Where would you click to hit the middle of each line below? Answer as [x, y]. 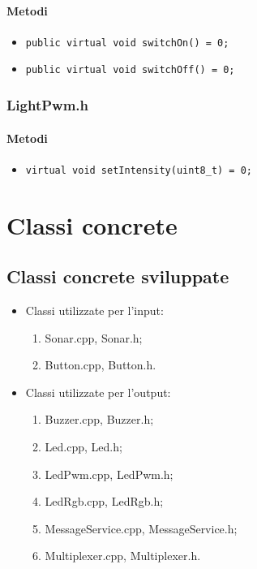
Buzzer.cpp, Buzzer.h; [99, 419]
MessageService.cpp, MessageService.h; [141, 528]
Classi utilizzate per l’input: [94, 310]
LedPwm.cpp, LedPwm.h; [109, 474]
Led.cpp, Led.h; [84, 446]
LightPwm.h [47, 105]
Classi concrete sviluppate [118, 276]
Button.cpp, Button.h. [101, 365]
